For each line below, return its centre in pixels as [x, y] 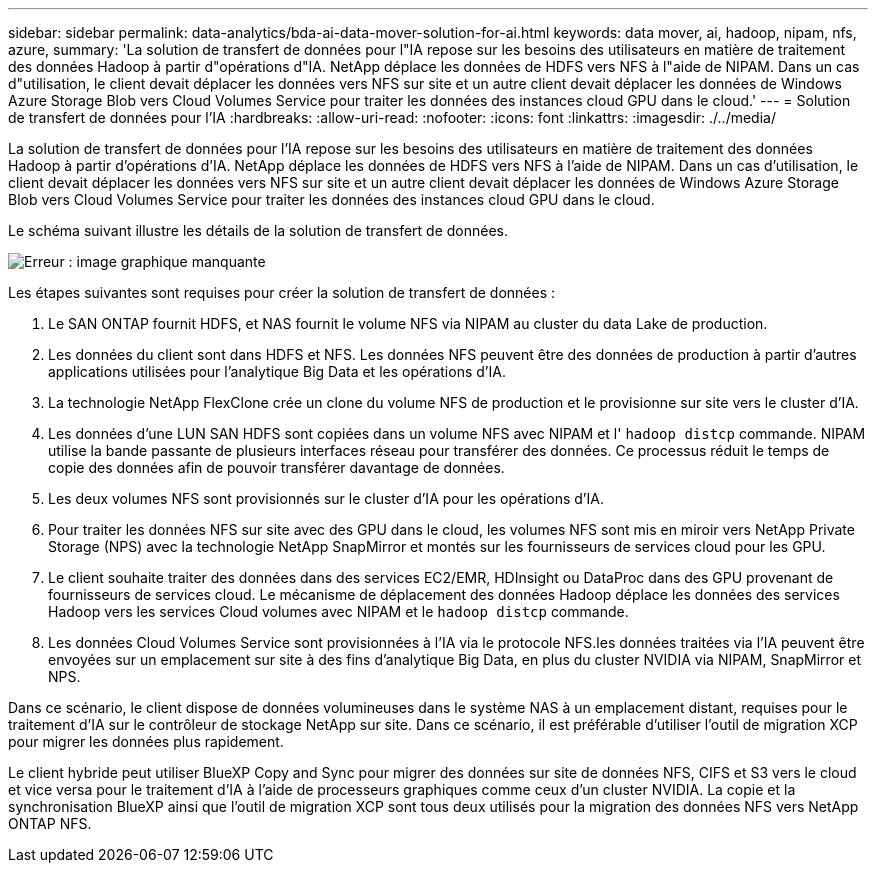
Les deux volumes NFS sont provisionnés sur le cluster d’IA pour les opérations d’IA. [326, 498]
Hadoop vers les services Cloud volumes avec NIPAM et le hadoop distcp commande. [338, 611]
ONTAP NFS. [50, 823]
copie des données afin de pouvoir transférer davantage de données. [276, 467]
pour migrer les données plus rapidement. [146, 741]
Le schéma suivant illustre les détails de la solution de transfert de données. [258, 230]
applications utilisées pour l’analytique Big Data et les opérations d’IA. [277, 371]
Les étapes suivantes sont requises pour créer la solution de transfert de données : [282, 292]
